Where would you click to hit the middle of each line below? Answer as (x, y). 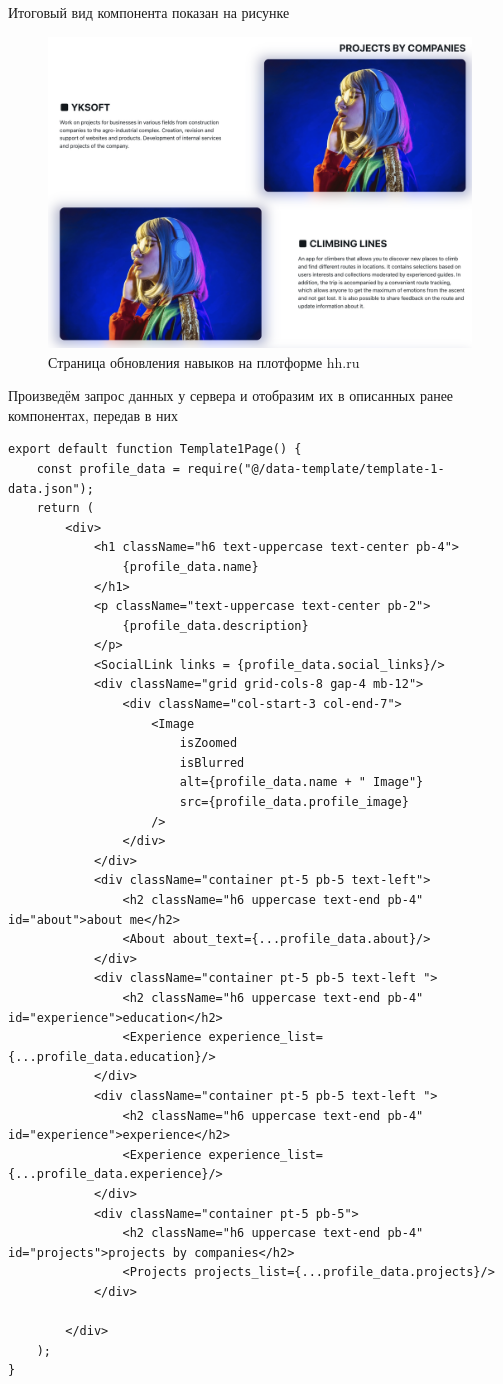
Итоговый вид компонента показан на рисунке (149, 12)
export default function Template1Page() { (155, 449)
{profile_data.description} (215, 625)
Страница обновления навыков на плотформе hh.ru (204, 361)
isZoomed (208, 743)
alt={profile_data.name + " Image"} (301, 782)
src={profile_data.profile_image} (294, 802)
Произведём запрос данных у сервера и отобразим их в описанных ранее (231, 395)
